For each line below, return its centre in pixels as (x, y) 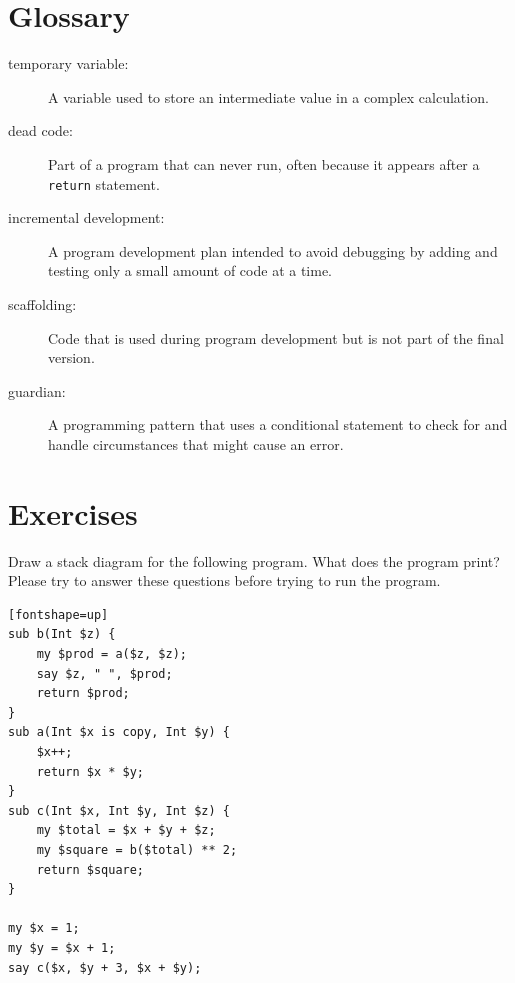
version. (71, 357)
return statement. (104, 183)
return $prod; (83, 693)
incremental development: (86, 217)
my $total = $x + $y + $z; (126, 830)
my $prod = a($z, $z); (111, 654)
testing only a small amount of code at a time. (190, 270)
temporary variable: (68, 63)
